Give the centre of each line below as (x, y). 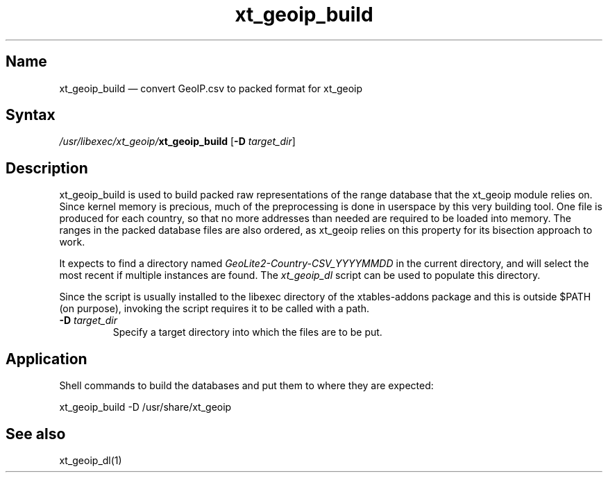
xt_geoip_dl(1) (91, 460)
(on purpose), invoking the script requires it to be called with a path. (214, 309)
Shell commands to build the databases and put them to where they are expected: (246, 386)
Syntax (31, 115)
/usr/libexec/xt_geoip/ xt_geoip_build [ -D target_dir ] (177, 142)
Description (47, 168)
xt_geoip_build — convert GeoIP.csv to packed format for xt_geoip (211, 88)
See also (36, 434)
